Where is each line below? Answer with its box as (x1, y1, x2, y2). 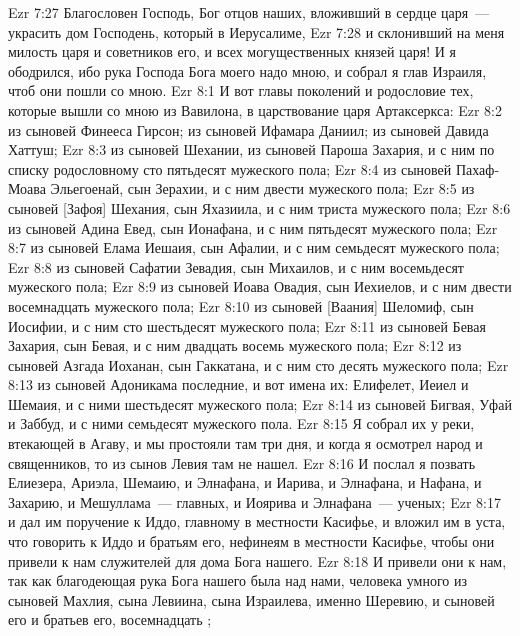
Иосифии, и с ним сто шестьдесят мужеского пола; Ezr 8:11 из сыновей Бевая (8, 315, 486, 336)
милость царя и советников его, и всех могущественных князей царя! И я (8, 41, 456, 62)
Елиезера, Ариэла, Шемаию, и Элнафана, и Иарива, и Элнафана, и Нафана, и (8, 472, 482, 493)
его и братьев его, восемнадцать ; (8, 609, 212, 630)
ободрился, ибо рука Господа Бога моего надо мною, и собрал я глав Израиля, (8, 60, 487, 81)
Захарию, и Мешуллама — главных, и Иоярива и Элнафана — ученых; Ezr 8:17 (8, 491, 501, 512)
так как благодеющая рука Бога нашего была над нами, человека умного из (8, 570, 467, 591)
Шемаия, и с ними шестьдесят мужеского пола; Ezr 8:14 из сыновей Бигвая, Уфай (8, 393, 512, 414)
